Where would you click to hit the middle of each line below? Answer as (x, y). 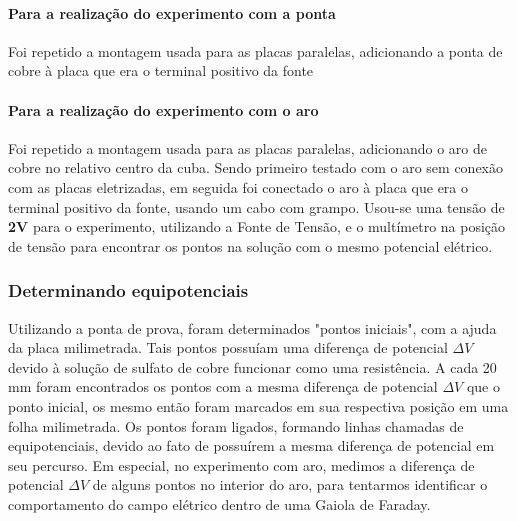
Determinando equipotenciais (128, 290)
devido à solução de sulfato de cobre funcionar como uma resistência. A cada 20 (252, 366)
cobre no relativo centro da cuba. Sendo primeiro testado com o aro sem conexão (256, 167)
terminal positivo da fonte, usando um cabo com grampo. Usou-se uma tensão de (256, 206)
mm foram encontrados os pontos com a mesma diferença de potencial (223, 386)
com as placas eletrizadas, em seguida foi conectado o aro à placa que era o (238, 186)
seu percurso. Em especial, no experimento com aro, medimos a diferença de (241, 464)
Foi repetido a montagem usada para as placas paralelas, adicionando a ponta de (255, 50)
